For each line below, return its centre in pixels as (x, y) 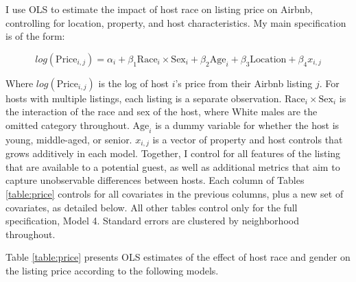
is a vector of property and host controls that (248, 139)
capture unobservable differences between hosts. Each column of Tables (155, 180)
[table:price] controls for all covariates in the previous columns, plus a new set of (175, 193)
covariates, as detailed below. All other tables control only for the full (152, 207)
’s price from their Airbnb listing (244, 83)
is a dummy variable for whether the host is (247, 125)
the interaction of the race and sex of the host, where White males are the (162, 111)
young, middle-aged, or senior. (69, 139)
